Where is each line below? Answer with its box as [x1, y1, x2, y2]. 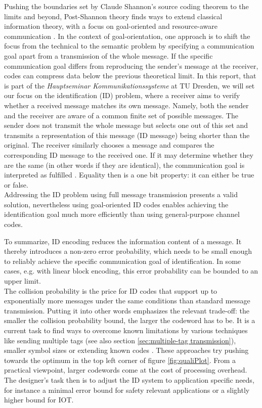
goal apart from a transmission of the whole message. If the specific [4, 50, 213, 61]
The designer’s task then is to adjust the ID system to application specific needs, [4, 374, 254, 385]
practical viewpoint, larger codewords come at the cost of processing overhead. [4, 365, 247, 375]
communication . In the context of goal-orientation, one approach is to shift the [4, 30, 250, 41]
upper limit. [4, 276, 41, 286]
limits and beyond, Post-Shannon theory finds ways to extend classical [4, 11, 223, 21]
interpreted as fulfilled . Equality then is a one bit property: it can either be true [4, 169, 254, 180]
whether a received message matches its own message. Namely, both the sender [4, 100, 249, 110]
